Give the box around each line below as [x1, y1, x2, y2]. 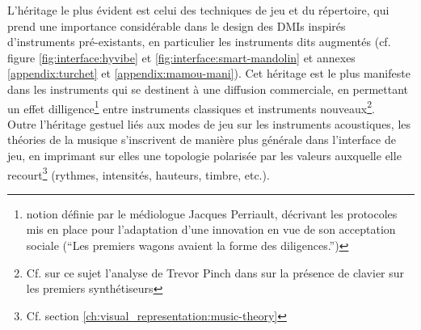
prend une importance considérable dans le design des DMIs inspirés [7, 17, 346, 34]
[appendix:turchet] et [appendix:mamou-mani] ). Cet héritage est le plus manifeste [7, 65, 410, 82]
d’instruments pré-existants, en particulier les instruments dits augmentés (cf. [7, 33, 391, 50]
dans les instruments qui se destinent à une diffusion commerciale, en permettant [7, 80, 409, 97]
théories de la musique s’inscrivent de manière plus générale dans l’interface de [7, 131, 396, 148]
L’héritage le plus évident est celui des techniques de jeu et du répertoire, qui [7, 2, 389, 18]
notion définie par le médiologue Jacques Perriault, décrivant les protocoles [26, 205, 398, 222]
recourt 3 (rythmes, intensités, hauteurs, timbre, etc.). [7, 163, 270, 183]
